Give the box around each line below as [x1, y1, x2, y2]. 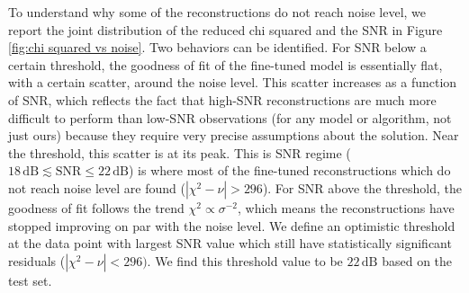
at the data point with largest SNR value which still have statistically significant [8, 234, 452, 253]
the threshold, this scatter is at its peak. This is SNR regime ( [8, 143, 351, 162]
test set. [8, 271, 52, 289]
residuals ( [8, 251, 66, 270]
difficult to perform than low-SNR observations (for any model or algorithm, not [8, 108, 452, 127]
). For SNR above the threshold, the [262, 178, 462, 197]
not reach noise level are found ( [8, 178, 185, 197]
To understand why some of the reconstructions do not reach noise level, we [8, 3, 427, 21]
